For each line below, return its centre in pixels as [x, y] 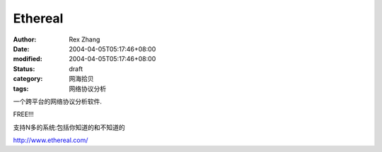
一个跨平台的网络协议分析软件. [58, 101]
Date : [21, 49]
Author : [25, 39]
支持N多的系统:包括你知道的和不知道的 [69, 127]
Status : [24, 69]
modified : [28, 59]
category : [28, 79]
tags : [21, 89]
